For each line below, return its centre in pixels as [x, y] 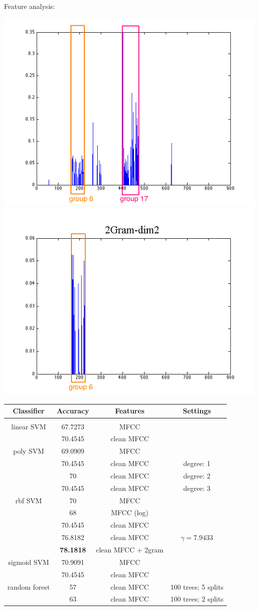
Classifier [29, 411]
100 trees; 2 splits [197, 599]
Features [130, 411]
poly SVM [29, 451]
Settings [197, 411]
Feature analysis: [30, 6]
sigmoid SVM [29, 562]
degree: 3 [197, 488]
